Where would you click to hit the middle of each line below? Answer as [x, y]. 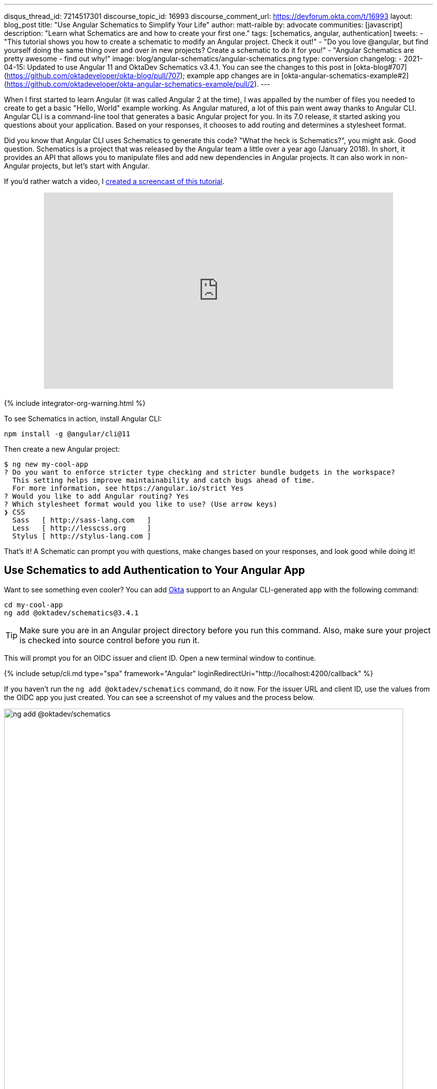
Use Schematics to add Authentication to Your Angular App [155, 570]
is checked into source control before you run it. [109, 640]
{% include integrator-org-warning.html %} [75, 403]
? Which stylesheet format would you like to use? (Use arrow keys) [141, 504]
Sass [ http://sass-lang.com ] [82, 520]
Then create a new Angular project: [62, 449]
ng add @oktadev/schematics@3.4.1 [71, 613]
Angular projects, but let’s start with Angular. [77, 166]
